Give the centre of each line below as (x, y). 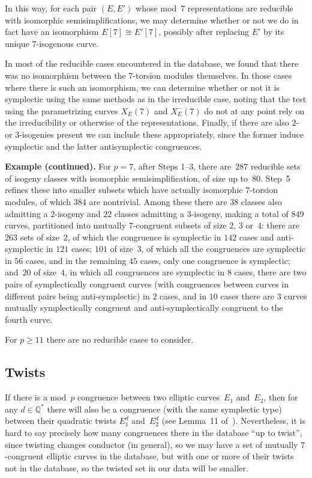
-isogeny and (78, 213)
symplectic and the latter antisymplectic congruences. (103, 146)
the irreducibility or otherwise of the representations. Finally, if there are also (147, 122)
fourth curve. (29, 319)
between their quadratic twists (61, 421)
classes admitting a (149, 213)
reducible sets (275, 166)
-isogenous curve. (67, 43)
